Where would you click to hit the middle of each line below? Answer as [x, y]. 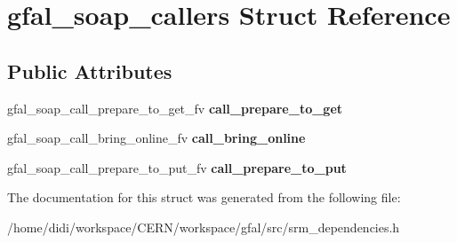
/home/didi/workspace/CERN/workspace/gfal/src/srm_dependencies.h [204, 227]
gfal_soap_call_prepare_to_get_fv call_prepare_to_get [175, 108]
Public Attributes [90, 71]
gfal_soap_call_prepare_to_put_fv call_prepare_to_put [177, 167]
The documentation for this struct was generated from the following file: [204, 197]
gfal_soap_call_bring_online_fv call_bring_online [156, 138]
